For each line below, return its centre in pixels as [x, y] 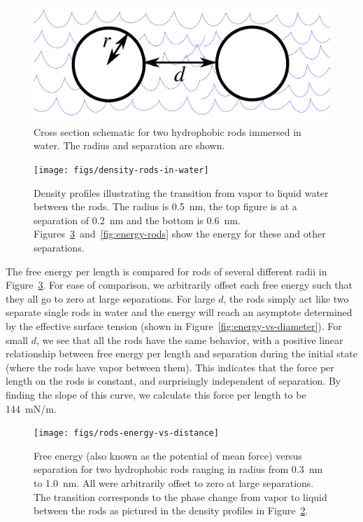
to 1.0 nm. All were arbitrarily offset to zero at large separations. [174, 482]
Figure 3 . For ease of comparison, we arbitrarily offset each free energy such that [179, 285]
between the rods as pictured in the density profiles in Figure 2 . [171, 510]
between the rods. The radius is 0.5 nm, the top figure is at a [165, 206]
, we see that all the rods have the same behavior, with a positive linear [190, 339]
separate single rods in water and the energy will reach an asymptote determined [179, 312]
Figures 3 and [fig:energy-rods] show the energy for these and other [180, 234]
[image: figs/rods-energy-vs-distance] [126, 433]
